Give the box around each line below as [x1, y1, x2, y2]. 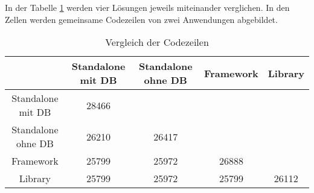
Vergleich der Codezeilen [105, 35, 209, 49]
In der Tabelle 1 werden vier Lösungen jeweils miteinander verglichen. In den [5, 1, 290, 13]
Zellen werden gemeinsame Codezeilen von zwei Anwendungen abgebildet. [5, 13, 278, 25]
